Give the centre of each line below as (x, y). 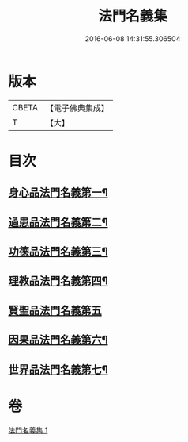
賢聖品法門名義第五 (55, 310)
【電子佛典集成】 (77, 108)
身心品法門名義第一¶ (58, 192)
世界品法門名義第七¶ (58, 369)
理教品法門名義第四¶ (58, 281)
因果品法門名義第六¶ (58, 340)
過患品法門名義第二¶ (58, 222)
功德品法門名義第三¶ (58, 252)
